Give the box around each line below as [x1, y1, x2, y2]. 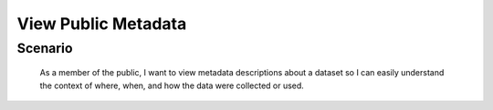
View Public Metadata [16, 14, 187, 34]
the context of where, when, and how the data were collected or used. [39, 80, 305, 91]
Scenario [16, 40, 73, 56]
